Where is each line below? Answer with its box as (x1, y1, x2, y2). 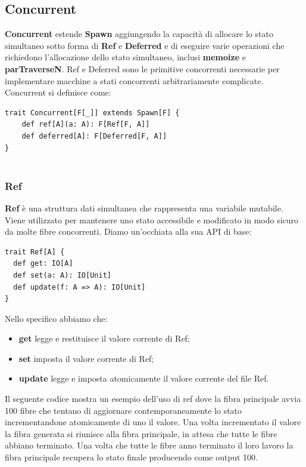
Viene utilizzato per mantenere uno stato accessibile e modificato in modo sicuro (5, 213, 299, 226)
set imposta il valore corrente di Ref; (18, 352, 154, 364)
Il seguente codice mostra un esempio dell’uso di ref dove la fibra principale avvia (5, 392, 301, 405)
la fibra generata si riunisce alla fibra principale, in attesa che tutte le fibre (5, 427, 277, 440)
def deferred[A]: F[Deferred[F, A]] (21, 131, 167, 140)
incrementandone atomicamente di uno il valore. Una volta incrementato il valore (5, 416, 301, 428)
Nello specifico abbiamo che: (5, 312, 108, 324)
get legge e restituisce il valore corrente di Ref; (18, 332, 190, 345)
